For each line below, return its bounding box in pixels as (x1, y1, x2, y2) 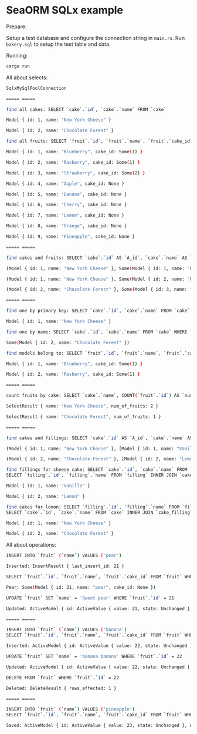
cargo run (6, 63, 30, 69)
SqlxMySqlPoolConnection (6, 85, 67, 91)
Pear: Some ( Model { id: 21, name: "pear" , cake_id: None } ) (6, 584, 157, 590)
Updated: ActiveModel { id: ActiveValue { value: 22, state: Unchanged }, (6, 664, 193, 670)
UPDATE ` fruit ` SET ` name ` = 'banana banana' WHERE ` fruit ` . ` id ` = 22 (6, 654, 182, 659)
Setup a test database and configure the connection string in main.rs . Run (6, 34, 185, 41)
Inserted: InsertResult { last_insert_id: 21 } (6, 563, 125, 570)
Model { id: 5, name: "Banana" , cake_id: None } (6, 191, 127, 197)
